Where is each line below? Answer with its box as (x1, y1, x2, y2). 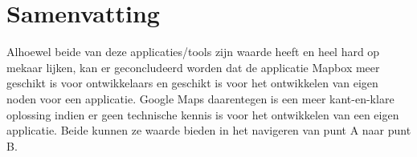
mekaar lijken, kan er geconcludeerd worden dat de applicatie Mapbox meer (6, 58, 380, 75)
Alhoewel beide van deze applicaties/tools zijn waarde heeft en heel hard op (6, 43, 380, 60)
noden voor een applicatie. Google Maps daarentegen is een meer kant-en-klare (6, 90, 395, 107)
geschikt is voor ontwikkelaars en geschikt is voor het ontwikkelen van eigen (6, 74, 378, 91)
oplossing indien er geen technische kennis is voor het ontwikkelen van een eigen (6, 106, 399, 123)
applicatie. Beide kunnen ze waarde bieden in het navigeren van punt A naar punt (6, 122, 411, 139)
